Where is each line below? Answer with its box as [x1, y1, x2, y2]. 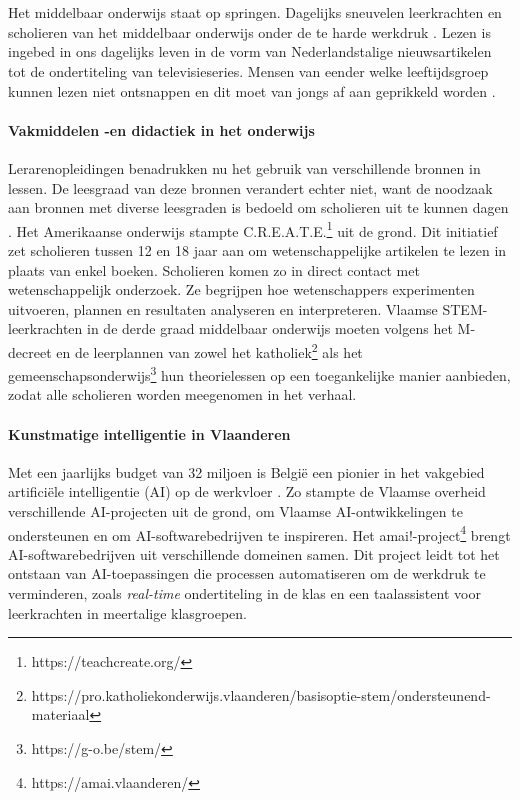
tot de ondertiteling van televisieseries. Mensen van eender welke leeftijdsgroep [8, 60, 489, 81]
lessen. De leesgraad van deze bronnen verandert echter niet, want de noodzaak [8, 177, 493, 198]
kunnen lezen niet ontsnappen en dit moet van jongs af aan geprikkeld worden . [8, 80, 496, 101]
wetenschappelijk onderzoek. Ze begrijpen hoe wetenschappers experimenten [8, 279, 475, 300]
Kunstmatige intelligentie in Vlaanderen [8, 423, 291, 444]
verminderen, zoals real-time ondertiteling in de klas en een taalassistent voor [8, 583, 481, 604]
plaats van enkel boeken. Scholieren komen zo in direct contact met [8, 259, 420, 280]
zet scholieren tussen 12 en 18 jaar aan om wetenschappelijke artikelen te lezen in [8, 239, 507, 260]
